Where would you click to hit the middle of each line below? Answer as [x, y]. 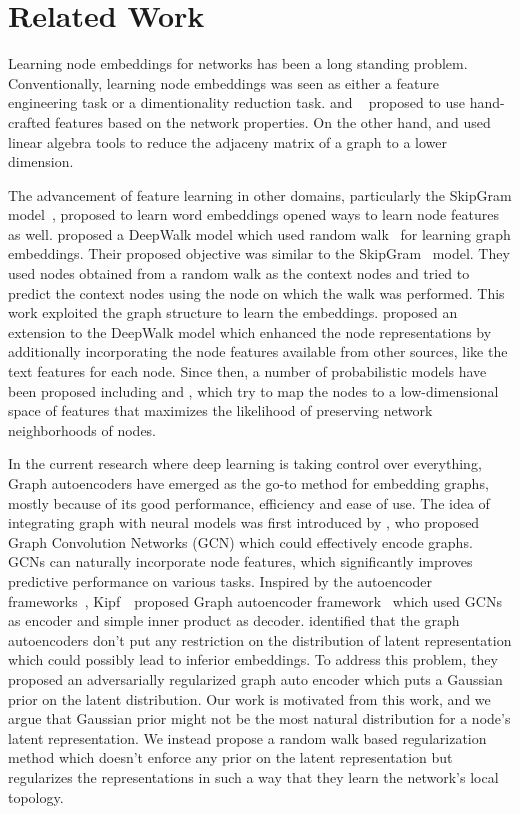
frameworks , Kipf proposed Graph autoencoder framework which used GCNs [255, 600]
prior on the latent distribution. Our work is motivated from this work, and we [249, 698]
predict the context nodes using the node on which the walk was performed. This [256, 292]
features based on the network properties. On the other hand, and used [273, 121]
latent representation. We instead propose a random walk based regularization [247, 737]
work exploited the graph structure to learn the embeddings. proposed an [233, 312]
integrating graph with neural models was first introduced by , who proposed [244, 522]
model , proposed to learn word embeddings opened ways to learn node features [253, 214]
